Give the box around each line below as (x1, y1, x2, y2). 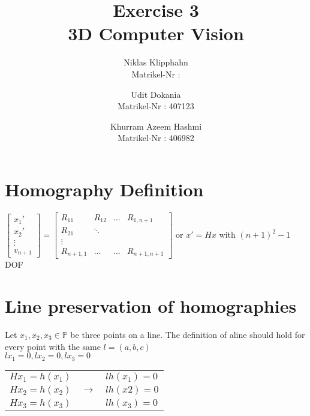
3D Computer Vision (68, 21, 244, 46)
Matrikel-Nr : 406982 (118, 131, 194, 144)
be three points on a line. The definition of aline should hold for (70, 328, 305, 341)
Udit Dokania (131, 88, 181, 100)
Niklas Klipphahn (124, 56, 188, 68)
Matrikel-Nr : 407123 (118, 100, 194, 112)
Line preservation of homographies (5, 294, 297, 318)
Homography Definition (5, 176, 204, 201)
